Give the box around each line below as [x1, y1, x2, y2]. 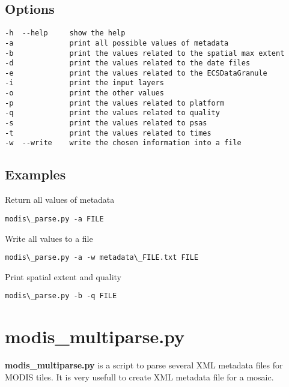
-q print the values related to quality [5, 109, 220, 118]
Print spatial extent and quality [5, 270, 122, 283]
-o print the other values [5, 89, 164, 98]
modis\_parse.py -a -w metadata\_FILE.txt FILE [5, 253, 199, 262]
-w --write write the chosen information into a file [5, 139, 242, 148]
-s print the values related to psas [5, 119, 207, 128]
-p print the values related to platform [5, 98, 225, 107]
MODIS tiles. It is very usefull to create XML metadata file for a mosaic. [5, 370, 274, 383]
